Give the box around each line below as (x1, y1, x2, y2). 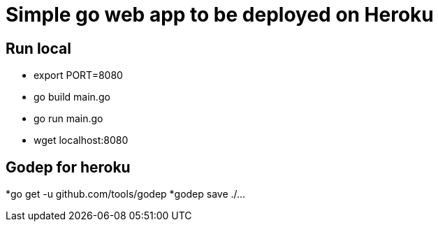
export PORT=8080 (34, 69, 123, 82)
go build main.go (34, 91, 110, 103)
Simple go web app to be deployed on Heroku (6, 3, 434, 27)
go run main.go (34, 112, 103, 125)
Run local (6, 39, 71, 57)
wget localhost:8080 (34, 134, 129, 147)
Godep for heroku (6, 158, 131, 176)
